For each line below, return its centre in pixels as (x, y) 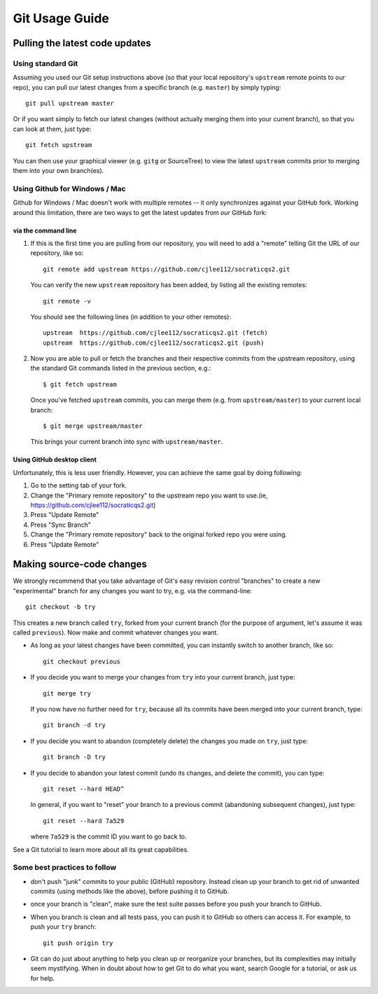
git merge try (67, 693)
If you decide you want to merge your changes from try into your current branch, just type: (163, 677)
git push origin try (78, 943)
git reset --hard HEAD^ (84, 789)
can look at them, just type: (52, 129)
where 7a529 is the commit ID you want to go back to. (108, 836)
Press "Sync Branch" (61, 525)
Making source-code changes (80, 564)
